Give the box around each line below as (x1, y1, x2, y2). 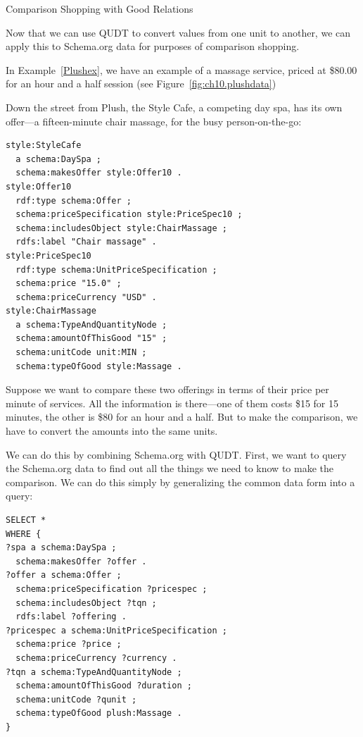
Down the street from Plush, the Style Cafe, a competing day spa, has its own (6, 99, 343, 114)
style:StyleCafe (6, 140, 82, 151)
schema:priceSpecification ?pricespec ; (15, 583, 208, 594)
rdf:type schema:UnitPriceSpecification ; (15, 264, 217, 275)
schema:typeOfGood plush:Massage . (15, 708, 182, 719)
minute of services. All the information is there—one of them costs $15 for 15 (6, 395, 339, 410)
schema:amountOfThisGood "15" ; (15, 333, 167, 344)
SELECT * (6, 515, 46, 525)
